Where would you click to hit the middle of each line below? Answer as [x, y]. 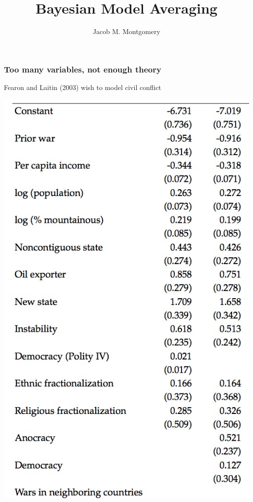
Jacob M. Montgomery [126, 31]
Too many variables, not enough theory [83, 69]
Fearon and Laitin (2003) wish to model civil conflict [83, 87]
